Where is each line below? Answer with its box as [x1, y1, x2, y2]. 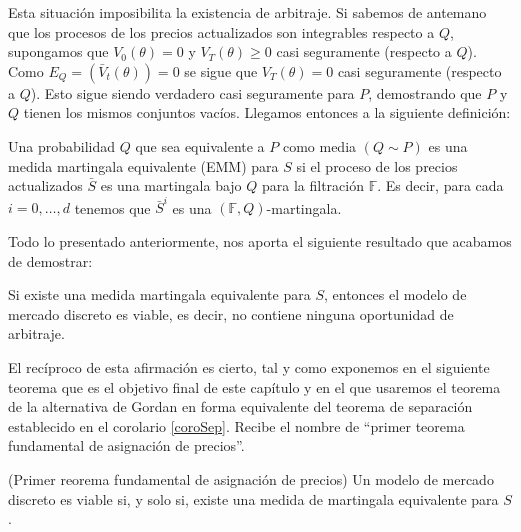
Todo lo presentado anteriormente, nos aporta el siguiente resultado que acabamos [8, 231, 512, 252]
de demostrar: [8, 250, 93, 271]
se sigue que [184, 60, 258, 81]
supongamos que [8, 41, 109, 62]
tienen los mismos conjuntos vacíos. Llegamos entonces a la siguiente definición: [23, 102, 511, 123]
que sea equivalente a [135, 135, 265, 156]
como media [282, 135, 357, 156]
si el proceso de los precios [296, 155, 458, 176]
